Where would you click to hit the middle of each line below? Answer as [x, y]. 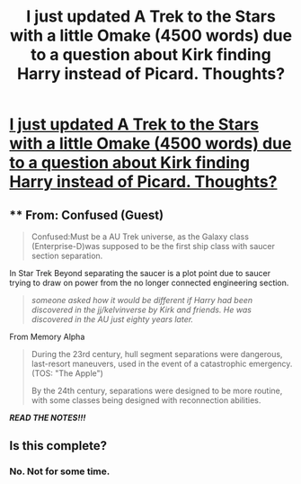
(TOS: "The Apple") [67, 373]
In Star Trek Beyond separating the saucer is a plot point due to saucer [140, 273]
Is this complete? [58, 446]
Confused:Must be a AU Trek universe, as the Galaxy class [140, 237]
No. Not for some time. [60, 471]
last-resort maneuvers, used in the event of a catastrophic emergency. [162, 363]
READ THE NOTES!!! [48, 417]
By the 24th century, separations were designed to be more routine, [157, 390]
